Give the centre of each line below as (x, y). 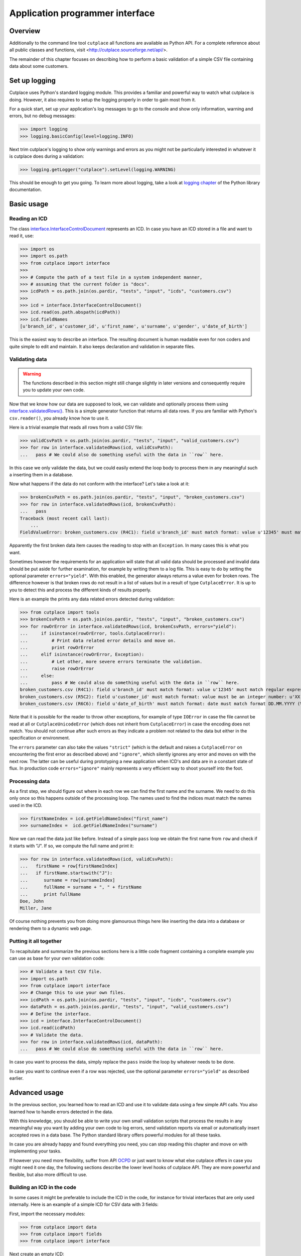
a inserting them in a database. (41, 475)
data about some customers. (39, 66)
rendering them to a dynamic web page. (51, 928)
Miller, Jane (36, 908)
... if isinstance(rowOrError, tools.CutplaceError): (93, 634)
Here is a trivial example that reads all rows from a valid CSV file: (76, 427)
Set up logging (33, 81)
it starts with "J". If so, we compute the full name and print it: (71, 846)
